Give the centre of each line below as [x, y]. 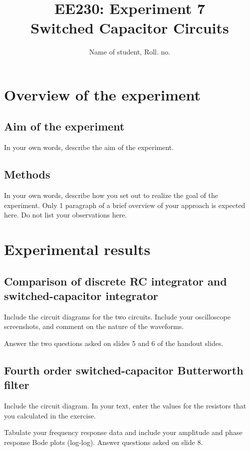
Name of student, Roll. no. [130, 52]
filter [17, 385]
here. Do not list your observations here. [66, 215]
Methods [27, 174]
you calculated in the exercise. [50, 415]
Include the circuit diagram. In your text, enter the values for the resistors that [125, 406]
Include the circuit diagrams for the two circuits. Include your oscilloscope [117, 316]
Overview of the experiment [103, 94]
